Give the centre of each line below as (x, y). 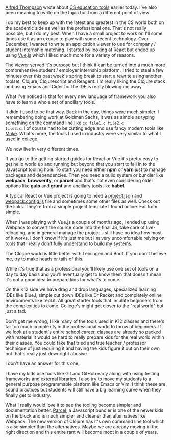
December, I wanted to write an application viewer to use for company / (80, 44)
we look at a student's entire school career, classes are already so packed (83, 332)
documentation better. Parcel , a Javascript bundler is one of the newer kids (84, 410)
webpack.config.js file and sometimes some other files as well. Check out (83, 201)
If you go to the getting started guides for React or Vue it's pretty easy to (82, 159)
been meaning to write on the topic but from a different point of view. (78, 13)
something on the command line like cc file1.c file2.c (65, 123)
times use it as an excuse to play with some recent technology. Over (77, 39)
